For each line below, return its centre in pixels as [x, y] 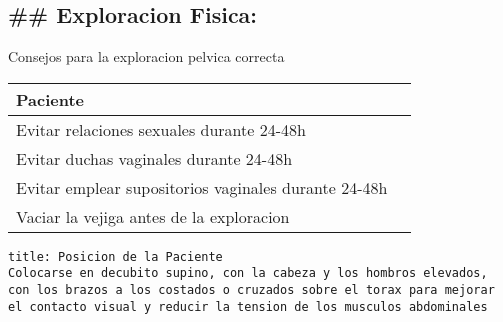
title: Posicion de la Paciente [115, 256]
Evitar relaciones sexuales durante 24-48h [161, 129]
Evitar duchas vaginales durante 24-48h [154, 158]
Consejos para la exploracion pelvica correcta [146, 56]
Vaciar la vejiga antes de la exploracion [153, 216]
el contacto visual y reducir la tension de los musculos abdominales [248, 306]
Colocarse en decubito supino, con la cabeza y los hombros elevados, [248, 273]
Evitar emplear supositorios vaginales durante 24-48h [202, 187]
